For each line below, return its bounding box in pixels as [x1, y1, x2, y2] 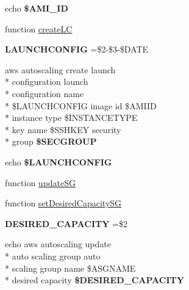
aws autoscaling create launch [5, 63, 116, 76]
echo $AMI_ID [5, 2, 68, 14]
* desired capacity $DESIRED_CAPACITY [5, 274, 184, 286]
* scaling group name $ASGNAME [5, 261, 136, 274]
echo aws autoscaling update [5, 237, 111, 250]
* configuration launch [5, 75, 88, 88]
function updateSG [5, 176, 76, 189]
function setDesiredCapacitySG [5, 197, 122, 209]
